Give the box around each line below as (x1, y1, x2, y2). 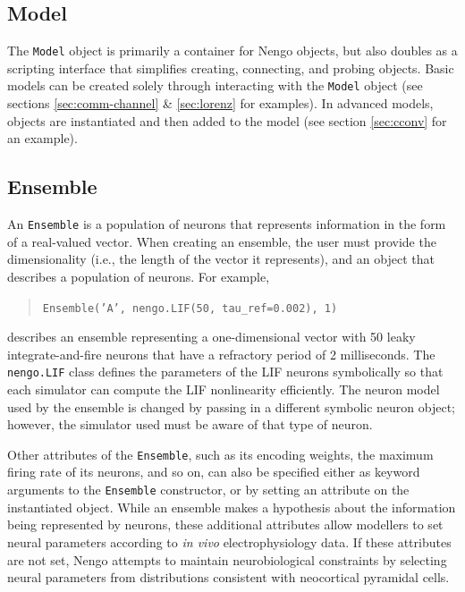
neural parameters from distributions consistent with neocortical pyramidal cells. (7, 568, 450, 587)
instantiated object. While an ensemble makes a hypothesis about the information (7, 497, 456, 516)
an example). (7, 129, 78, 148)
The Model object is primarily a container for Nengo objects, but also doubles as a (7, 41, 458, 60)
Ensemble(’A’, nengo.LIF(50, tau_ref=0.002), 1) (42, 301, 338, 315)
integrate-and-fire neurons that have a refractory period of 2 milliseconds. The (7, 344, 435, 363)
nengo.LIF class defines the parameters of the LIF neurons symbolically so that (7, 362, 444, 381)
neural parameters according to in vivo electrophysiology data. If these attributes (7, 532, 452, 551)
